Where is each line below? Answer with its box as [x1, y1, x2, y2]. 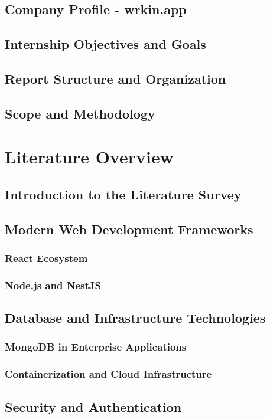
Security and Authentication [5, 397, 182, 415]
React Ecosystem [5, 250, 88, 265]
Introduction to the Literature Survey [5, 185, 242, 203]
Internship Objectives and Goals [5, 35, 206, 53]
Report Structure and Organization [5, 69, 226, 87]
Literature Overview [5, 145, 174, 169]
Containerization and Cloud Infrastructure [5, 366, 212, 381]
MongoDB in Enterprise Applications [5, 339, 187, 354]
